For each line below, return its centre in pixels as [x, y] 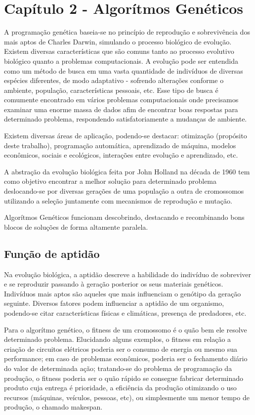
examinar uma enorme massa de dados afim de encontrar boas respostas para [121, 109]
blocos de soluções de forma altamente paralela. [76, 227]
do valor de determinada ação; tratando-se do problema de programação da [118, 368]
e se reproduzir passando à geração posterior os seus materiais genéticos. [114, 284]
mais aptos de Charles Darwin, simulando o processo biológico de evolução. [118, 41]
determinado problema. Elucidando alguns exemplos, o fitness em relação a [118, 339]
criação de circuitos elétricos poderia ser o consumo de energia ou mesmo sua [121, 349]
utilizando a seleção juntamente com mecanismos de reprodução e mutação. [118, 200]
